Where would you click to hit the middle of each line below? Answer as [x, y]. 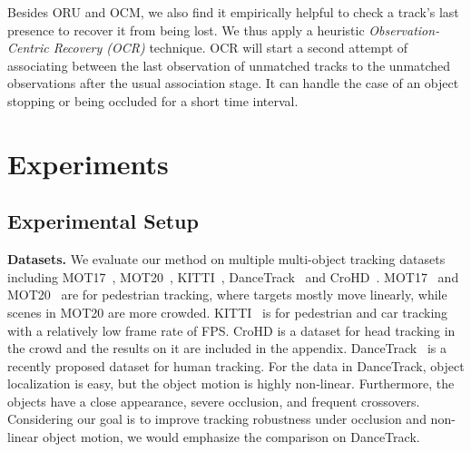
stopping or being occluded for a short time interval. [153, 100]
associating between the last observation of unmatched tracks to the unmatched [229, 65]
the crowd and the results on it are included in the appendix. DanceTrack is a [227, 348]
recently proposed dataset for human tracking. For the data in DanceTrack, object [236, 365]
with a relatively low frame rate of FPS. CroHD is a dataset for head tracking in [231, 330]
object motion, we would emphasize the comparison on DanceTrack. [231, 437]
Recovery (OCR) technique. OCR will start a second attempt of [231, 48]
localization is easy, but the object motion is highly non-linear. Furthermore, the [231, 383]
